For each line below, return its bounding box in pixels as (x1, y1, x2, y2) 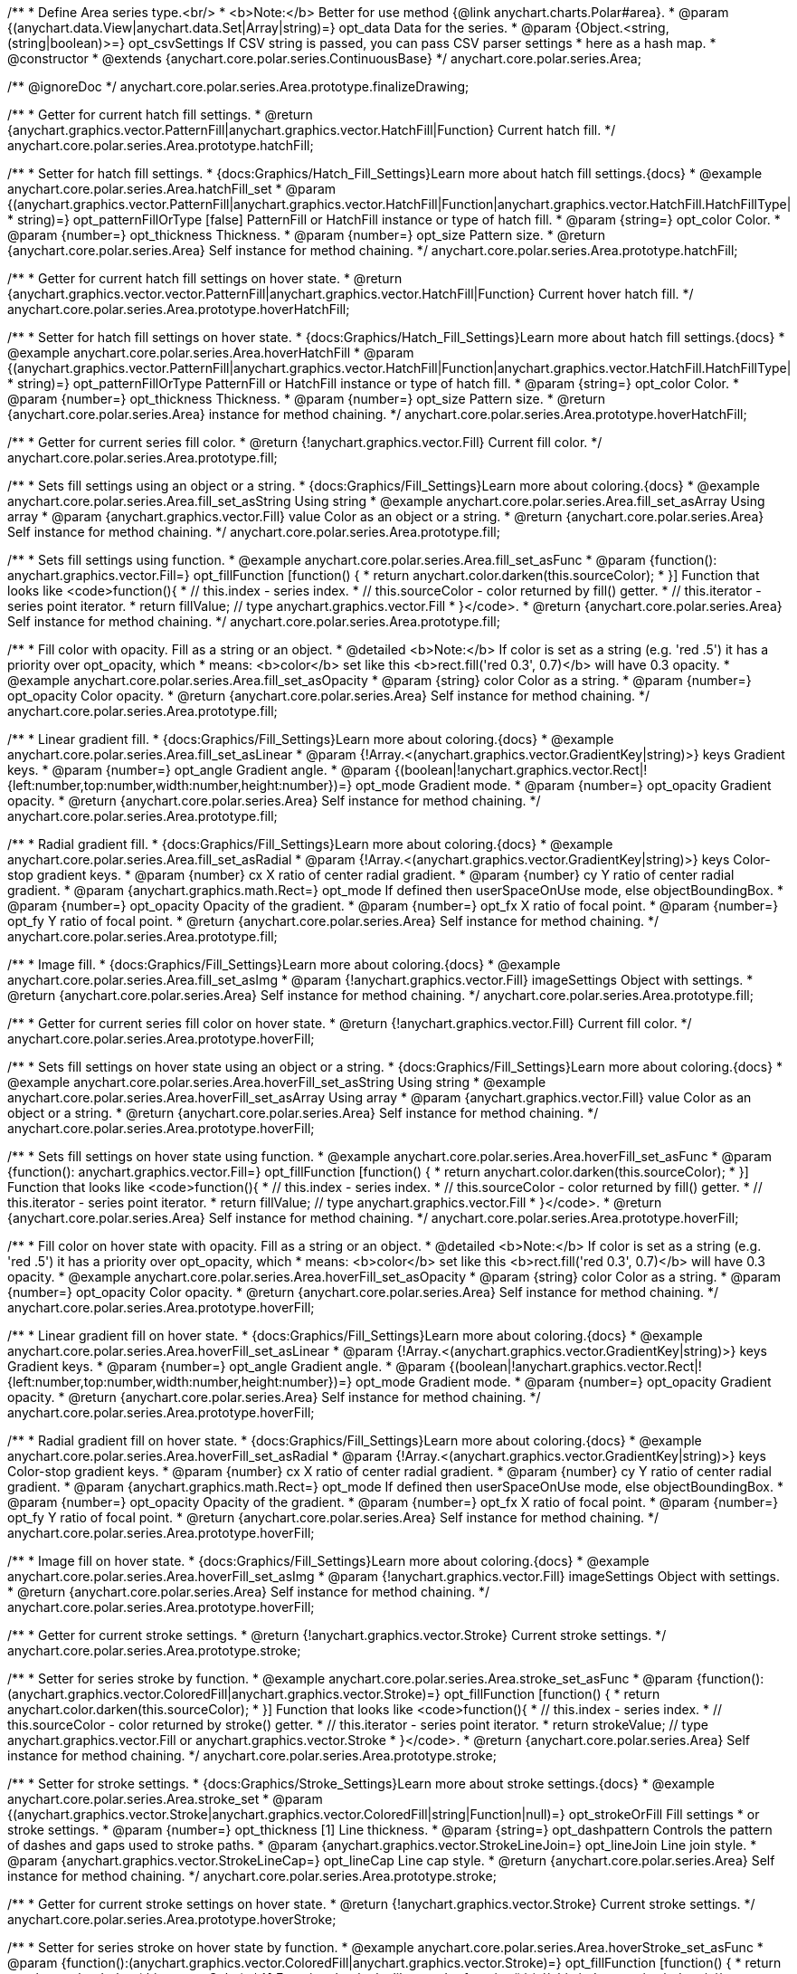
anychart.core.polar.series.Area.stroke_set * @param (7, 1791, 323, 1807)
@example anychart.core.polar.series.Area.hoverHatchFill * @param (7, 345, 414, 360)
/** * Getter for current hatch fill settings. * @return (7, 107, 313, 122)
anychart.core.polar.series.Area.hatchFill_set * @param (7, 181, 337, 196)
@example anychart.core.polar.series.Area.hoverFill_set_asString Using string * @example (7, 1074, 546, 1090)
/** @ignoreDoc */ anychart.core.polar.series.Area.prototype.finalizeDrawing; (7, 79, 470, 94)
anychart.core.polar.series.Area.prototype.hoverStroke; (7, 1912, 337, 1927)
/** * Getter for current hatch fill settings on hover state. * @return (7, 271, 403, 286)
